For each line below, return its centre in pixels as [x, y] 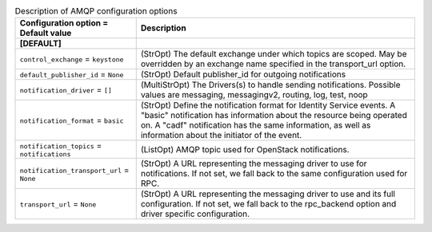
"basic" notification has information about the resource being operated [274, 116]
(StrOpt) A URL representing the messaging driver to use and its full [268, 194]
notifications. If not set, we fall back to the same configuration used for [274, 174]
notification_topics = [61, 146]
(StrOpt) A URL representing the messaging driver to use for [254, 163]
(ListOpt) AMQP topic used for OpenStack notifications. [245, 149]
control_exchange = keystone [72, 59]
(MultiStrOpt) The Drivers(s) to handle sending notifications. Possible [270, 85]
